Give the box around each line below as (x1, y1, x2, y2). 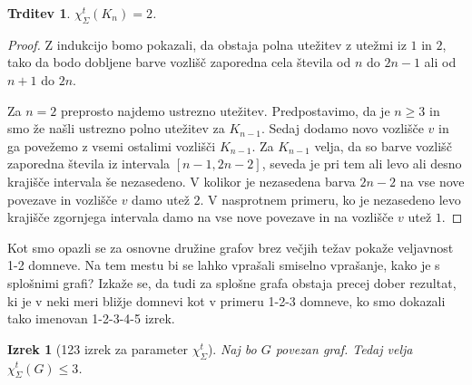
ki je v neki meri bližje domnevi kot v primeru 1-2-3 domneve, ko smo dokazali (7, 291, 446, 310)
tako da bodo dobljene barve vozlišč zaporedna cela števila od (7, 53, 351, 72)
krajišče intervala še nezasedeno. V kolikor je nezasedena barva (7, 171, 356, 190)
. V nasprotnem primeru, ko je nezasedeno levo (200, 189, 461, 208)
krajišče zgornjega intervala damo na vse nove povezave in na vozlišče (7, 207, 394, 226)
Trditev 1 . (7, 4, 71, 22)
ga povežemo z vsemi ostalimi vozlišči (7, 136, 216, 155)
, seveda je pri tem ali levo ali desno (261, 154, 462, 173)
